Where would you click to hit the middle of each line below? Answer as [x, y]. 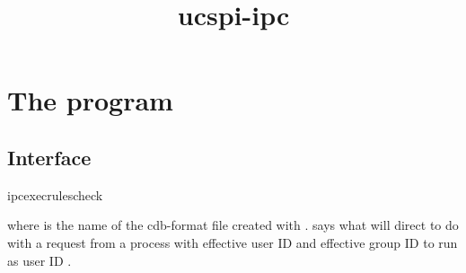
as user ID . [40, 260]
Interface [49, 157]
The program [90, 100]
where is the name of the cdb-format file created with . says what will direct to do [233, 225]
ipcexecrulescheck [55, 194]
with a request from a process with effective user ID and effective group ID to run [233, 242]
